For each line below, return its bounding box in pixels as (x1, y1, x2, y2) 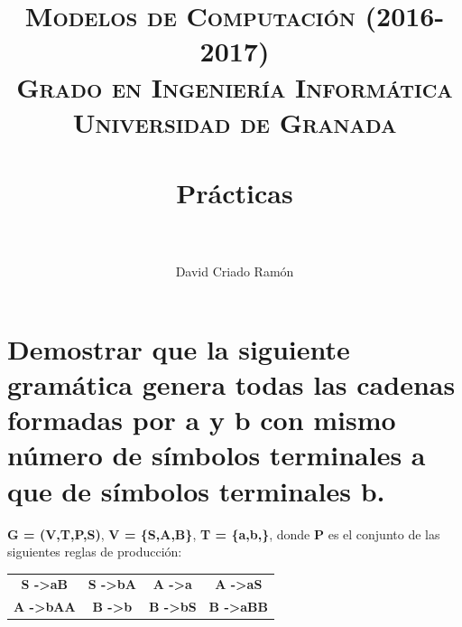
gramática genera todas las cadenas (7, 366, 456, 403)
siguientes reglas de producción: (7, 542, 182, 561)
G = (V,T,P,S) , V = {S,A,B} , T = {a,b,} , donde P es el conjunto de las (7, 524, 440, 543)
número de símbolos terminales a (7, 436, 426, 473)
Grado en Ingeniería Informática (16, 68, 453, 105)
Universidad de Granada (72, 103, 397, 140)
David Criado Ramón (175, 262, 294, 281)
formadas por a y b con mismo (7, 401, 396, 438)
